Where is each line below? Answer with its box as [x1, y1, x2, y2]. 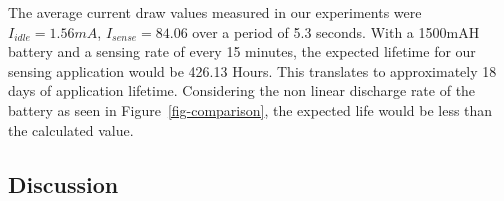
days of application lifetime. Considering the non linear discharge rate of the [8, 80, 476, 101]
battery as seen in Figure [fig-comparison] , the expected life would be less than [8, 99, 493, 120]
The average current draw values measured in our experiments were [8, 2, 422, 22]
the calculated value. [8, 119, 134, 140]
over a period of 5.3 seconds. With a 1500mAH [192, 21, 480, 42]
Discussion [8, 168, 119, 199]
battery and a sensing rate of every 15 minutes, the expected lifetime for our [8, 41, 476, 62]
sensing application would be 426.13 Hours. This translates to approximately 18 [8, 60, 497, 81]
